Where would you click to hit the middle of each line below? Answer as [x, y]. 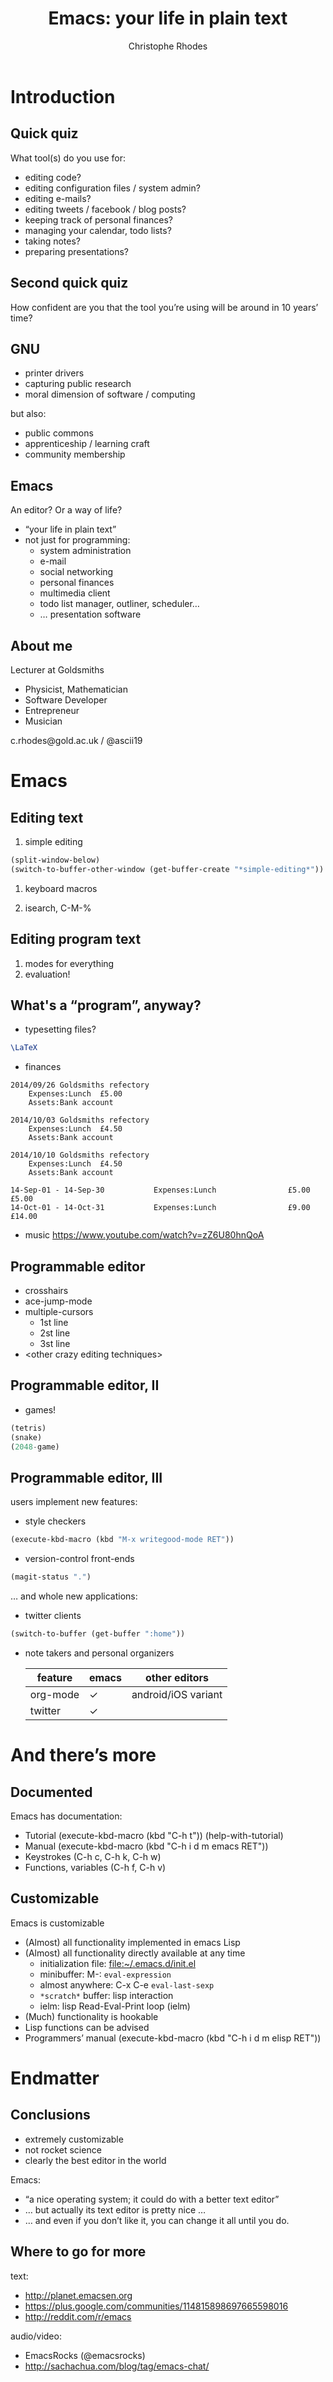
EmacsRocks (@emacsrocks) [85, 2355]
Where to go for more [78, 2252]
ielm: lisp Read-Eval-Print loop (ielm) [115, 2006]
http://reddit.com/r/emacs [78, 2316]
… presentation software [90, 614]
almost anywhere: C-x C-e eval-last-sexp [127, 1984]
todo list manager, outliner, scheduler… [119, 604]
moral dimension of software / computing [110, 394]
